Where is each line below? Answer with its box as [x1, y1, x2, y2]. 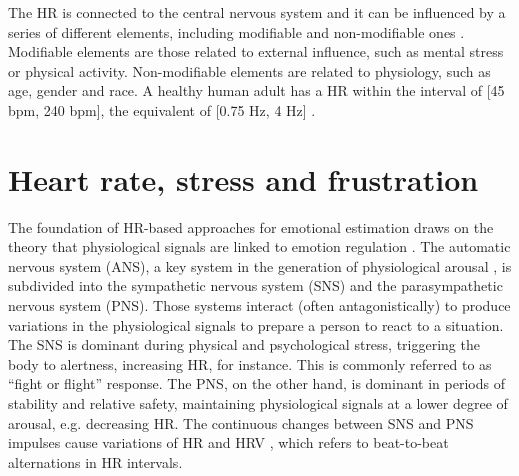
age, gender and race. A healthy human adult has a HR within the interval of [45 [8, 80, 505, 101]
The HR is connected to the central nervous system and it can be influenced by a [8, 2, 506, 22]
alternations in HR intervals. [8, 451, 183, 472]
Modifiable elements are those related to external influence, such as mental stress [8, 41, 504, 62]
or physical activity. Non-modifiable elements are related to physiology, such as [8, 60, 491, 81]
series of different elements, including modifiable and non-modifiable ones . [8, 21, 465, 42]
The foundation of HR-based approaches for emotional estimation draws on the [8, 216, 494, 237]
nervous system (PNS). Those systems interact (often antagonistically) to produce [8, 295, 511, 316]
